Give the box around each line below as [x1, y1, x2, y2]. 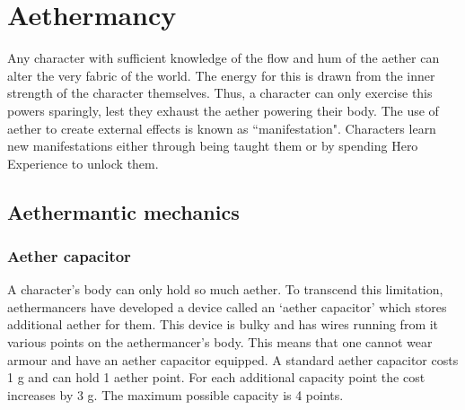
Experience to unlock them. [7, 153, 159, 172]
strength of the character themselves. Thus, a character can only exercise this [7, 83, 433, 102]
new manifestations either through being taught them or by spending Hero [7, 136, 418, 155]
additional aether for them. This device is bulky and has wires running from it [7, 315, 439, 334]
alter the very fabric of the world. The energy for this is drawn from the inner [7, 65, 435, 84]
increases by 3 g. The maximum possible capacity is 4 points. [7, 385, 344, 404]
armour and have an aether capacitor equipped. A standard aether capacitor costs [7, 350, 459, 369]
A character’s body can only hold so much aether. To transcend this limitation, [7, 280, 443, 299]
